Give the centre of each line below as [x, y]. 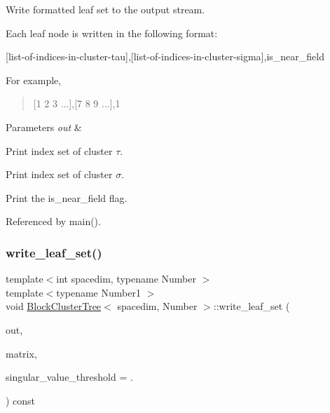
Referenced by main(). [53, 221]
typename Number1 [98, 292]
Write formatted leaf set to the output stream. [105, 9]
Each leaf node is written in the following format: [112, 33]
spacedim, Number [157, 306]
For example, [34, 80]
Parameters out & [44, 127]
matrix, [21, 353]
